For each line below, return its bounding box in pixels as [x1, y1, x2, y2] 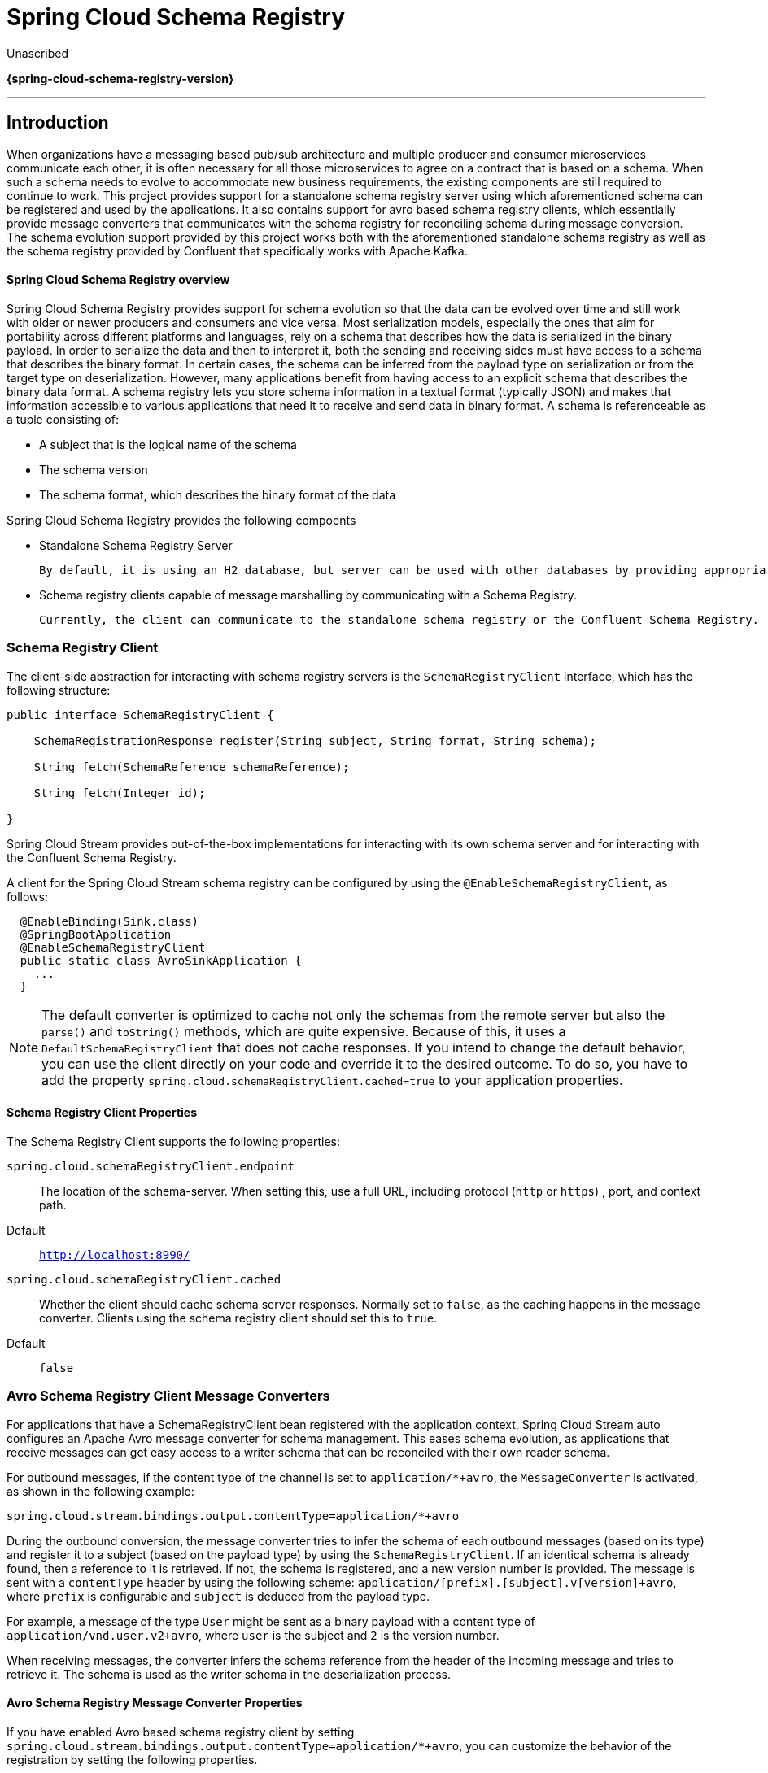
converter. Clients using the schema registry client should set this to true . [39, 1310, 438, 1325]
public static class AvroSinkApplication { [20, 953, 302, 967]
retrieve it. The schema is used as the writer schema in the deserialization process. [7, 1666, 451, 1681]
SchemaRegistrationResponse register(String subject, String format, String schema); [33, 734, 596, 747]
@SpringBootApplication [20, 927, 172, 941]
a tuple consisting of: [7, 412, 119, 426]
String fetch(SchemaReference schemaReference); [33, 760, 350, 773]
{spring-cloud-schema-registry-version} [7, 71, 234, 85]
